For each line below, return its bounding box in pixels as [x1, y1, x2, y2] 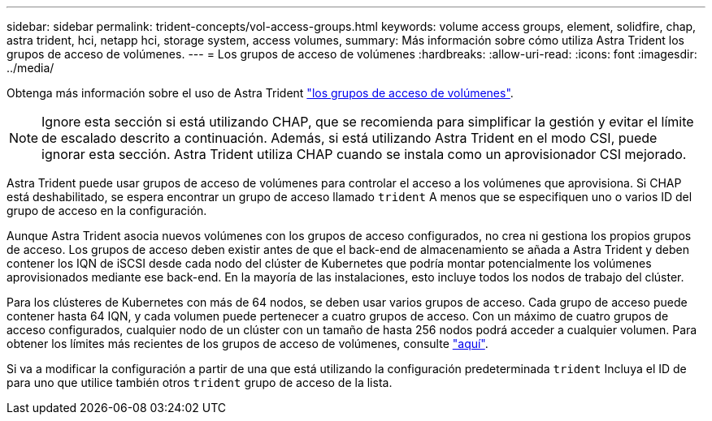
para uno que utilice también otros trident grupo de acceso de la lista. [7, 376, 393, 389]
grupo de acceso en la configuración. [7, 204, 207, 217]
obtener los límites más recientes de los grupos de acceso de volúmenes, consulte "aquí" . [7, 337, 488, 350]
